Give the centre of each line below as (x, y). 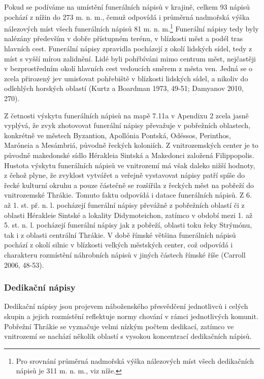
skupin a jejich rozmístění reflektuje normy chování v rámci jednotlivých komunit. (131, 316)
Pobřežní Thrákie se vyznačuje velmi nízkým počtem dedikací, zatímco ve (119, 326)
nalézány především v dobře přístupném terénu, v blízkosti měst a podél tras (124, 38)
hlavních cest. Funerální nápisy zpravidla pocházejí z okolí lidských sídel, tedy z (128, 49)
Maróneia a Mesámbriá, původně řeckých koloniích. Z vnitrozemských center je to (131, 145)
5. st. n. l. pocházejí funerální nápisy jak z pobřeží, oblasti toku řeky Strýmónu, (128, 225)
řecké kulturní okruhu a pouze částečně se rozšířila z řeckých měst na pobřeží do (129, 185)
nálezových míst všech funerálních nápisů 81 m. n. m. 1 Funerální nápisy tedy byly (131, 28)
